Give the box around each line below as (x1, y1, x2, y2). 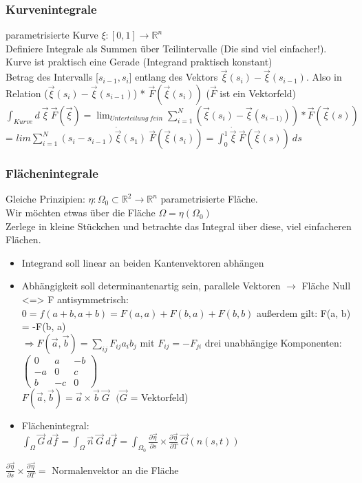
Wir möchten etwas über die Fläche (6, 205, 156, 220)
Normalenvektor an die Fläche (52, 462, 179, 477)
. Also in (306, 70, 342, 84)
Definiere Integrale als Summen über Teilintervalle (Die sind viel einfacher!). (6, 41, 327, 55)
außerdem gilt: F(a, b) (257, 305, 351, 320)
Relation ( (6, 85, 48, 100)
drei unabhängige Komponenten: (204, 335, 342, 349)
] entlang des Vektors (129, 70, 218, 84)
